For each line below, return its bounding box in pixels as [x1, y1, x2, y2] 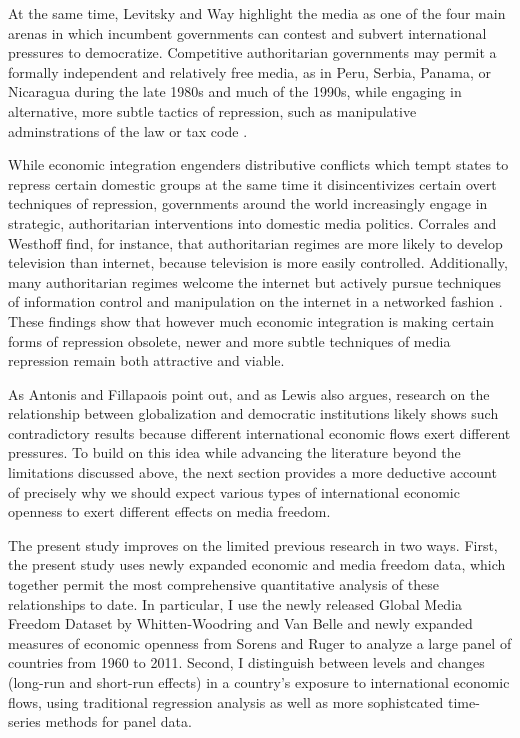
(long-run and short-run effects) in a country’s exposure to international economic [8, 672, 510, 692]
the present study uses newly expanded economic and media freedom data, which [8, 554, 506, 575]
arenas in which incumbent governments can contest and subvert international [8, 22, 487, 43]
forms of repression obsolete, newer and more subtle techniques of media [8, 330, 451, 351]
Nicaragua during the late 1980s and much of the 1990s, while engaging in [8, 81, 462, 102]
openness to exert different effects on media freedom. [8, 501, 331, 522]
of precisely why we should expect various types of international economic [8, 481, 460, 502]
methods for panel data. [45, 711, 192, 732]
